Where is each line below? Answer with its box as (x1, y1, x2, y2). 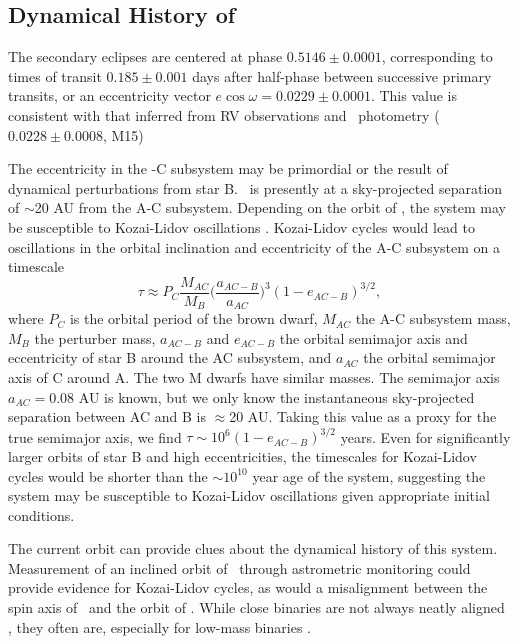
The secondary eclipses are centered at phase (8, 46, 283, 67)
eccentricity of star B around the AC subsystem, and (8, 347, 332, 368)
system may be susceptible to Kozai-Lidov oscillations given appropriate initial (8, 485, 490, 506)
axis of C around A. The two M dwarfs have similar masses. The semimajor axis (8, 367, 500, 388)
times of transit (8, 65, 102, 86)
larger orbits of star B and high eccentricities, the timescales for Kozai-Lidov (8, 445, 477, 466)
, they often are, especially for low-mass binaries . (8, 616, 311, 637)
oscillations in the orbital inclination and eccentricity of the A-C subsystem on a (8, 236, 501, 257)
